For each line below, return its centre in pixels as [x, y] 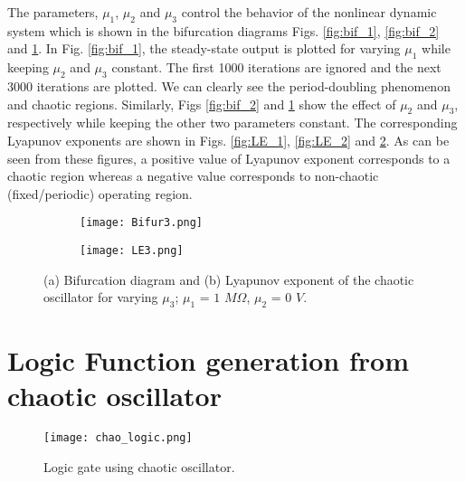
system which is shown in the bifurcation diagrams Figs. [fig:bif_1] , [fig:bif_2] [223, 30]
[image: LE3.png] [132, 250]
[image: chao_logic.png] [118, 438]
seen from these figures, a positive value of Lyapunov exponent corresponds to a [229, 158]
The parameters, [53, 12]
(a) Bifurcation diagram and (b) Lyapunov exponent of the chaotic [229, 279]
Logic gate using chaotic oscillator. [139, 467]
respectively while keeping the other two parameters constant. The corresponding [232, 123]
